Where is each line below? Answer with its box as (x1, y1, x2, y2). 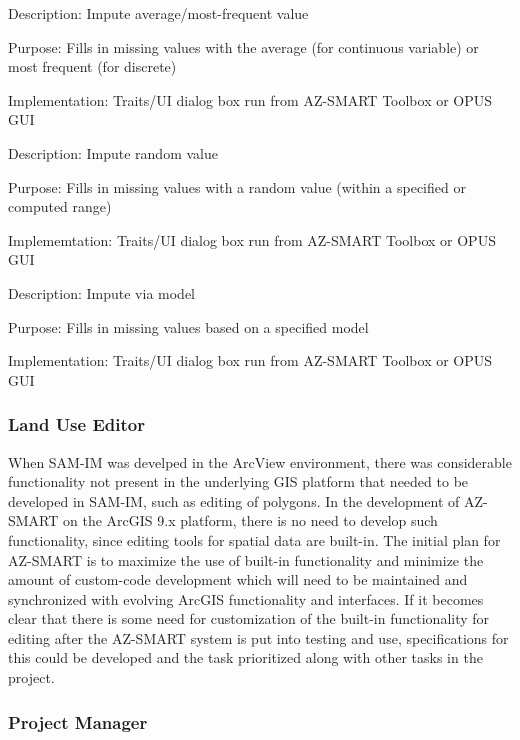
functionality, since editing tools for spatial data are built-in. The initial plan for (8, 529, 501, 550)
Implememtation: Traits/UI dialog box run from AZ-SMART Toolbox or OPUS (8, 229, 496, 250)
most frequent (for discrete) (8, 56, 177, 77)
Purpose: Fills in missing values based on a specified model (8, 316, 369, 337)
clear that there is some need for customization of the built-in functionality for (8, 608, 490, 629)
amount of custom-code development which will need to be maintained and (8, 569, 468, 590)
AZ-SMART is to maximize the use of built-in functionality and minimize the (8, 549, 484, 570)
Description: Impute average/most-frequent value (8, 3, 309, 23)
